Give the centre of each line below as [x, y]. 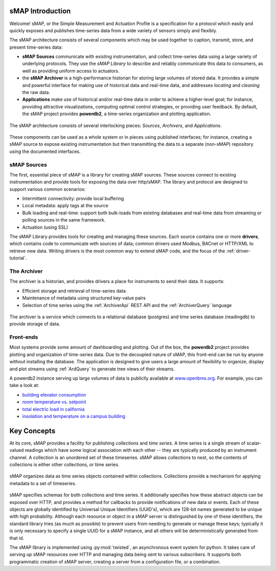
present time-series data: [36, 47]
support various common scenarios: [48, 189]
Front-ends [24, 337]
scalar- [254, 443]
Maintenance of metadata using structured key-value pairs [84, 298]
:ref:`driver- [238, 251]
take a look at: [24, 385]
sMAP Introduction [40, 11]
